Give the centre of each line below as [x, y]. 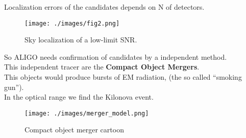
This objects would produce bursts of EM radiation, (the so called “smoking [123, 77]
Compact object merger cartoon [74, 130]
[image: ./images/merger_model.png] [87, 113]
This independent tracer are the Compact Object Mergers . [102, 67]
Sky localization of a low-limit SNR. [81, 40]
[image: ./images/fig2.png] [72, 23]
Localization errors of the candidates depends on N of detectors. [104, 7]
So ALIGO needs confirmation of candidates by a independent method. [116, 56]
